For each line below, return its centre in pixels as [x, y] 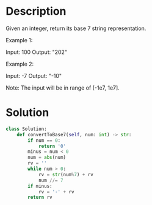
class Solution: [26, 129]
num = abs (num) [47, 158]
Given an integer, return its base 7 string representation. [76, 28]
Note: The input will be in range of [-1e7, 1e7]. [63, 88]
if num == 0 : [44, 140]
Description [36, 11]
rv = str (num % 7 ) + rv [66, 174]
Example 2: [20, 64]
